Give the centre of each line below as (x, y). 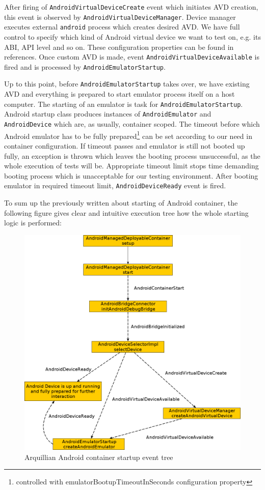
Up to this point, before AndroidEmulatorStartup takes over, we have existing (127, 84)
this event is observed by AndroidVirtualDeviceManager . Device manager (120, 17)
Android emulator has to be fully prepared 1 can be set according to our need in (128, 135)
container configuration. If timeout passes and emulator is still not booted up (125, 145)
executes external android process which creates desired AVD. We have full (122, 27)
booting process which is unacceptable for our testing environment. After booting (131, 175)
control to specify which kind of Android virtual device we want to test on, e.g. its (132, 36)
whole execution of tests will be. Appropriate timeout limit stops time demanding (131, 166)
